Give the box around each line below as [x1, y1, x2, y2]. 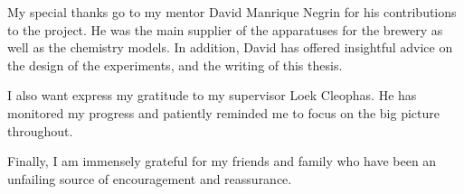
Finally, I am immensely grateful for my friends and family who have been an [7, 152, 437, 171]
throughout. [7, 121, 73, 140]
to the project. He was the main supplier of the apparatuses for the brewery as [7, 20, 443, 39]
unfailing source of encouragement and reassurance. [7, 169, 292, 188]
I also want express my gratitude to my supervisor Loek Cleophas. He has [7, 86, 417, 105]
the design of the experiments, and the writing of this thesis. [7, 55, 343, 74]
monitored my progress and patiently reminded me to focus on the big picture [7, 103, 440, 122]
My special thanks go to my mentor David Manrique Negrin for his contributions [7, 3, 457, 21]
